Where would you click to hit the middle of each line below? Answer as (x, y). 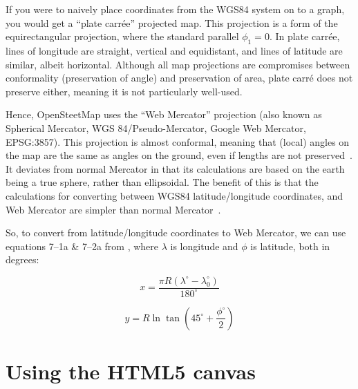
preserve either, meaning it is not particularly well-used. (124, 91)
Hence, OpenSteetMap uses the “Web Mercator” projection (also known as (164, 114)
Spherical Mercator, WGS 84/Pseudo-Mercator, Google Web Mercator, (156, 127)
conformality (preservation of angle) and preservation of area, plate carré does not (179, 78)
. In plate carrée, (304, 36)
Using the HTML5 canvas (131, 371)
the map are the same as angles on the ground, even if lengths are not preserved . (179, 155)
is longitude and (204, 246)
